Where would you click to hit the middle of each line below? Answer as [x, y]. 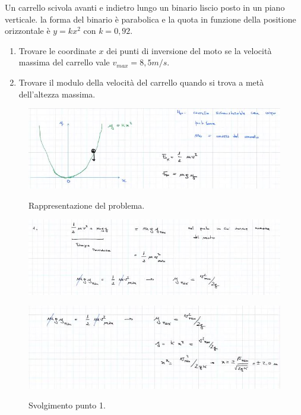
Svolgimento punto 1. [67, 405]
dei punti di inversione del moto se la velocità [189, 50]
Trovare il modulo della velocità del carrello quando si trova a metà [141, 82]
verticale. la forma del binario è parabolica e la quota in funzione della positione [150, 19]
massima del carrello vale [64, 62]
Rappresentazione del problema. [87, 205]
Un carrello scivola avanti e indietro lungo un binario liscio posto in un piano [145, 7]
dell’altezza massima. [57, 94]
